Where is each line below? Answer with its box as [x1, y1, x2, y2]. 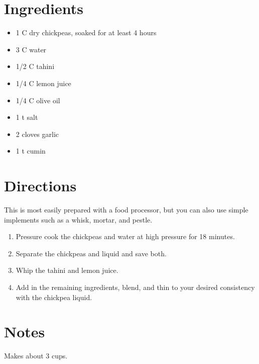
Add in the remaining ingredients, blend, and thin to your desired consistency [16, 281, 255, 292]
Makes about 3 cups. [4, 350, 68, 361]
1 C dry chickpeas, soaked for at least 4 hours [16, 27, 157, 38]
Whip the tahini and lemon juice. [16, 265, 118, 275]
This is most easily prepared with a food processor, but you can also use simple [4, 204, 248, 214]
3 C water [16, 44, 47, 54]
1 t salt [16, 112, 38, 122]
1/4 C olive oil [16, 95, 60, 105]
